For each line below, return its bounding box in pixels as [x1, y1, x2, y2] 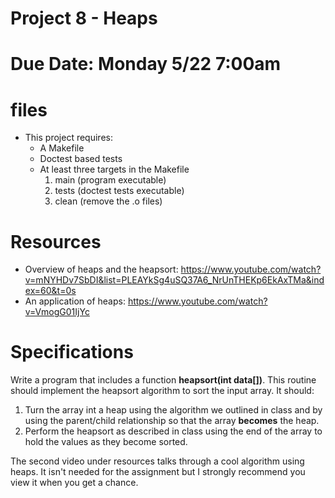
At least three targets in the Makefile [39, 163, 190, 176]
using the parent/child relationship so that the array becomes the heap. [24, 415, 320, 427]
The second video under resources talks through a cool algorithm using [10, 455, 305, 467]
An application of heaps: [24, 295, 126, 307]
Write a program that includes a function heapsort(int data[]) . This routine [10, 374, 317, 386]
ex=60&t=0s [24, 285, 77, 297]
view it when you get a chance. [10, 477, 139, 489]
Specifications [10, 341, 134, 364]
